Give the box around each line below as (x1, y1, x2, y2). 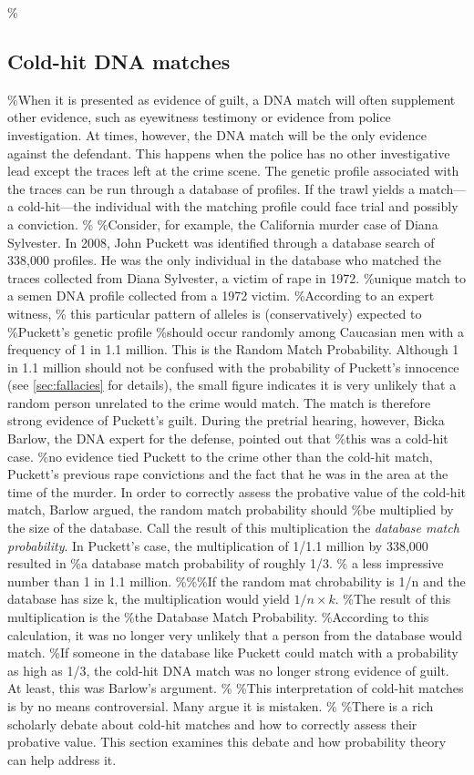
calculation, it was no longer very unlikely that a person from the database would (7, 625, 462, 644)
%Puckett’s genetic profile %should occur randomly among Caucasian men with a (7, 321, 465, 341)
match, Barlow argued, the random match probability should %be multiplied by (7, 500, 454, 519)
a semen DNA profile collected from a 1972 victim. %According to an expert (7, 286, 435, 305)
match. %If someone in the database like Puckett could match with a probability (7, 643, 459, 662)
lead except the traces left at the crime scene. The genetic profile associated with (7, 161, 459, 180)
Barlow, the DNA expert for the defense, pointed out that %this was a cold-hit (7, 429, 448, 448)
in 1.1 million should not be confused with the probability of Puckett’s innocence (7, 357, 459, 376)
